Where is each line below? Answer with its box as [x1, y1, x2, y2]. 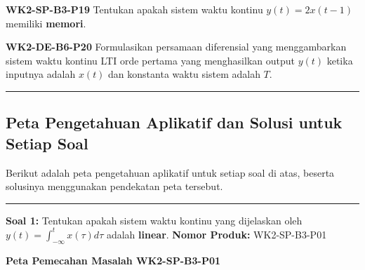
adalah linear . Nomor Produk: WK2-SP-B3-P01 [106, 227, 327, 241]
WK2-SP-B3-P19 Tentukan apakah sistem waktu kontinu [6, 2, 263, 16]
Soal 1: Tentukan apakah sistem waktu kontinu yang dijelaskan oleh [6, 212, 303, 227]
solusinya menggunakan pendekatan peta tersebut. [6, 179, 223, 194]
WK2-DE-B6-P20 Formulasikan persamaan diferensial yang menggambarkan [6, 39, 347, 54]
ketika [326, 53, 353, 67]
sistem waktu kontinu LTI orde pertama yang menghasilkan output [6, 53, 295, 67]
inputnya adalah [6, 67, 76, 81]
